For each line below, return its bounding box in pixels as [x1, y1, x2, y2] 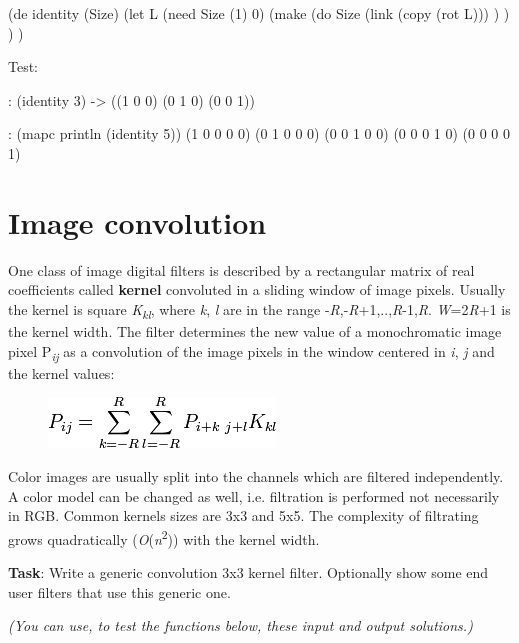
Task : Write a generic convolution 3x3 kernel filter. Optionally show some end [8, 561, 489, 582]
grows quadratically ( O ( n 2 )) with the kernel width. [8, 525, 320, 549]
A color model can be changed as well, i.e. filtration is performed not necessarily [8, 485, 500, 506]
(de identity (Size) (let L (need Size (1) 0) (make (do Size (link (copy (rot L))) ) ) [8, 3, 510, 23]
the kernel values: [8, 362, 115, 383]
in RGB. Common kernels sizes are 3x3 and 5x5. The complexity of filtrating [8, 505, 479, 526]
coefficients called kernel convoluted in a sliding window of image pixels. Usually [8, 279, 506, 300]
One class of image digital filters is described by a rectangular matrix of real [8, 259, 475, 280]
